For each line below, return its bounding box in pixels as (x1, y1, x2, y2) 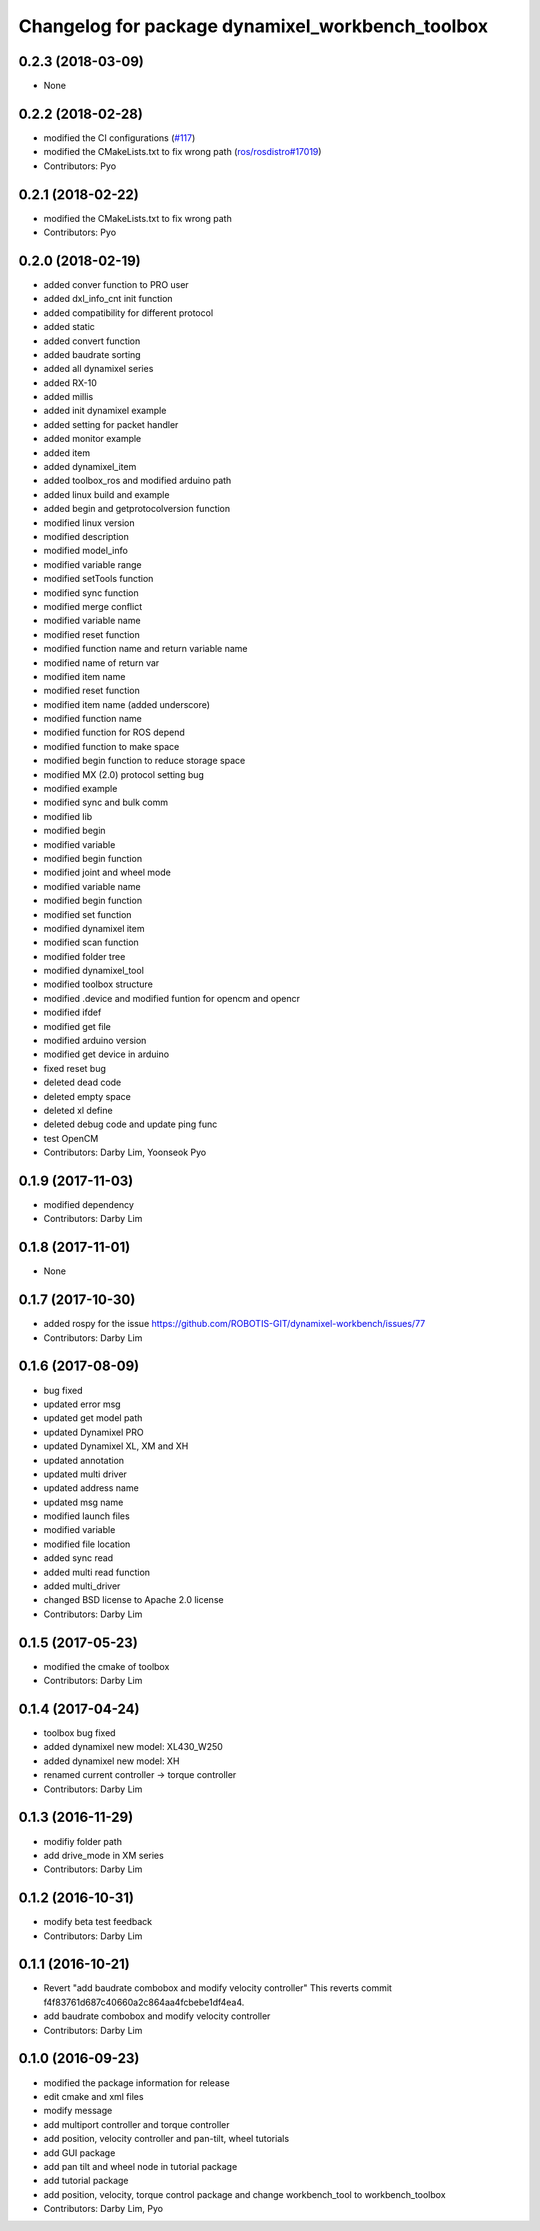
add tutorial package (43, 2175, 129, 2187)
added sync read (43, 1552, 114, 1564)
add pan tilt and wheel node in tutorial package (43, 2160, 238, 2172)
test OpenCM (43, 1132, 99, 1144)
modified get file (43, 1020, 112, 1032)
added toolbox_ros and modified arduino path (43, 475, 232, 487)
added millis (43, 391, 94, 403)
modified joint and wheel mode (43, 866, 172, 879)
